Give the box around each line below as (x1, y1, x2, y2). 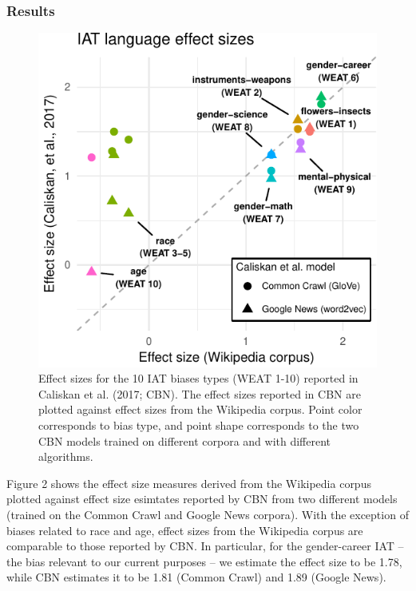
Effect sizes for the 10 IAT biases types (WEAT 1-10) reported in (38, 370, 359, 387)
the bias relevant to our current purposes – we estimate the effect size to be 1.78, (6, 553, 402, 569)
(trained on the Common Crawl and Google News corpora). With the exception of (6, 506, 409, 522)
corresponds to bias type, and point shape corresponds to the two (38, 416, 359, 433)
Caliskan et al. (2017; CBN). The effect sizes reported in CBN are (38, 385, 361, 402)
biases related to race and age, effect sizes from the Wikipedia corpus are (6, 522, 363, 538)
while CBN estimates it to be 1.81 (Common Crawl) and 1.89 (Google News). (6, 569, 386, 585)
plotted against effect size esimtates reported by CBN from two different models (6, 490, 398, 507)
